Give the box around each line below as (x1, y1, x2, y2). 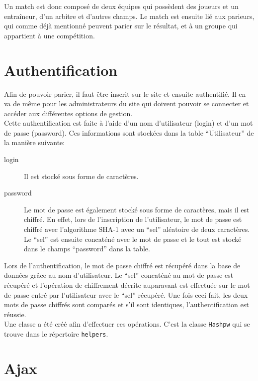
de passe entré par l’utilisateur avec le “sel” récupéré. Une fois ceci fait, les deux (4, 289, 248, 300)
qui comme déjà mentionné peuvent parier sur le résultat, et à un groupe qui (4, 20, 238, 31)
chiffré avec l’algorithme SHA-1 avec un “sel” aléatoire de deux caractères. (24, 224, 250, 234)
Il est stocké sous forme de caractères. (24, 171, 139, 181)
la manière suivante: (4, 137, 65, 148)
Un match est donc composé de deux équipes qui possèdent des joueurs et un (4, 1, 239, 11)
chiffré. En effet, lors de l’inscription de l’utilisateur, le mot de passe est (24, 214, 242, 224)
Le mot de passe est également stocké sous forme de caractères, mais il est (24, 204, 250, 214)
